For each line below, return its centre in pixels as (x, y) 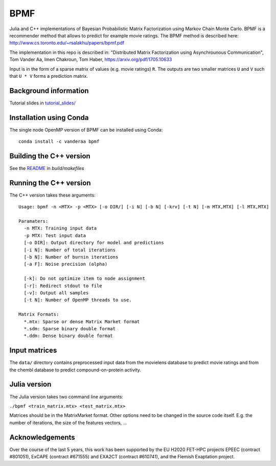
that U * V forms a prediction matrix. (49, 76)
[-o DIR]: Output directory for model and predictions (94, 243)
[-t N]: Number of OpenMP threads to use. (78, 300)
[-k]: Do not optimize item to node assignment (85, 279)
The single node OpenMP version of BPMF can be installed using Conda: (86, 130)
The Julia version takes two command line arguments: (66, 396)
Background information (49, 90)
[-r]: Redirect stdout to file (63, 286)
